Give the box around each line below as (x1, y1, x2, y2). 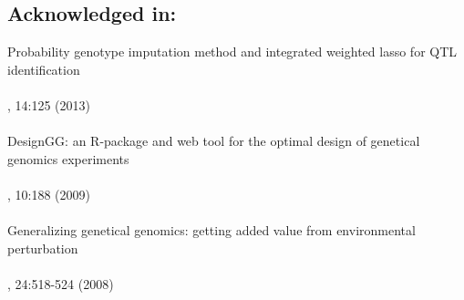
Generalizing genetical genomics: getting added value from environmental (7, 221, 416, 240)
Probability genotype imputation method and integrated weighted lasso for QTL (7, 42, 458, 61)
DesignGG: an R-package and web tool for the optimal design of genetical (7, 131, 420, 150)
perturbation (7, 238, 78, 257)
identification (7, 59, 80, 78)
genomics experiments (7, 149, 129, 168)
